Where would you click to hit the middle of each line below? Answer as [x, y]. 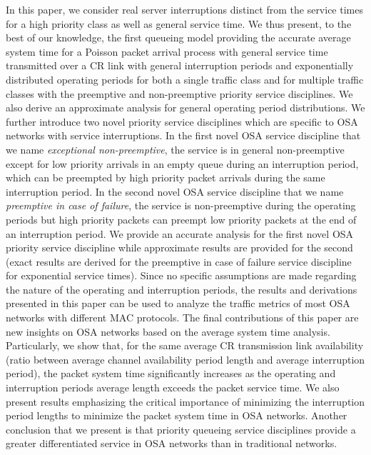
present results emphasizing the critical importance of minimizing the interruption [185, 401]
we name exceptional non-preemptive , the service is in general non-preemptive [175, 149]
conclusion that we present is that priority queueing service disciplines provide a [181, 429]
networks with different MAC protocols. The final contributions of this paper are [182, 317]
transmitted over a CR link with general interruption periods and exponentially [180, 65]
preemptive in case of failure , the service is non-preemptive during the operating [181, 205]
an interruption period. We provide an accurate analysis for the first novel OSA [180, 233]
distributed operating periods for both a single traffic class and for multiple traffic [185, 79]
